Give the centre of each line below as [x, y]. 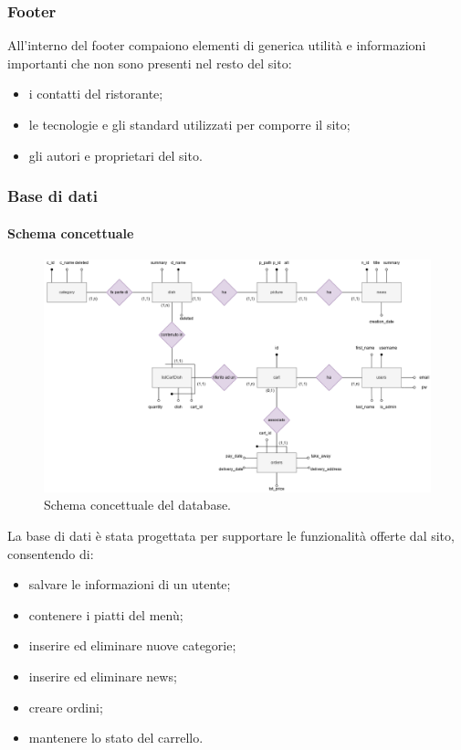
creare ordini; [66, 707]
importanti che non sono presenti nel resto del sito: [150, 63]
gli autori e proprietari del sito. [115, 155]
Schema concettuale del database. [138, 505]
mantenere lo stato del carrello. [116, 738]
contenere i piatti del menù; [106, 614]
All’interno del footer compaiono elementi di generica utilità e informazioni [217, 45]
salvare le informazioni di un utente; [130, 584]
